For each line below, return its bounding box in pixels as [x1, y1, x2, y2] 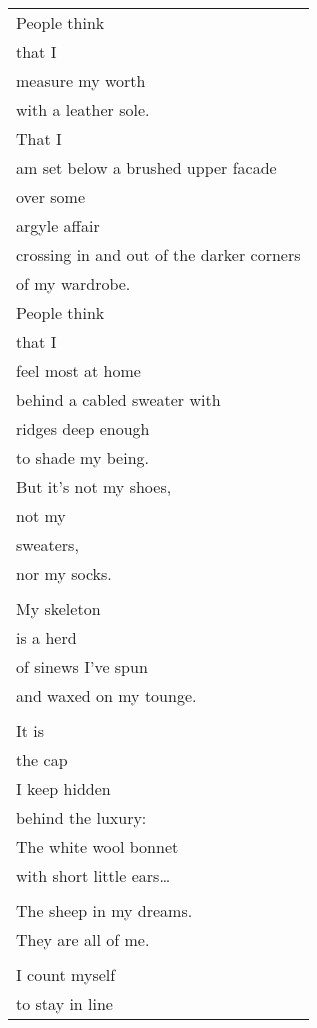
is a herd [16, 626, 77, 649]
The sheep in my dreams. [16, 899, 193, 922]
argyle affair [16, 214, 100, 237]
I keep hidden [16, 777, 111, 800]
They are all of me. [16, 928, 150, 951]
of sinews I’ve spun [16, 655, 148, 678]
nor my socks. [16, 562, 112, 585]
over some [16, 185, 85, 208]
